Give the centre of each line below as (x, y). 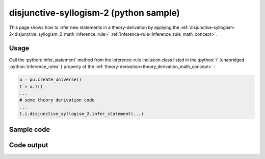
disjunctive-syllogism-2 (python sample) (94, 13)
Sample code (29, 129)
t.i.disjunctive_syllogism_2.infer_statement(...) (82, 114)
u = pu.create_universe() (51, 80)
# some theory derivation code (57, 100)
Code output (29, 145)
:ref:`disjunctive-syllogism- (208, 27)
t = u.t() (31, 86)
